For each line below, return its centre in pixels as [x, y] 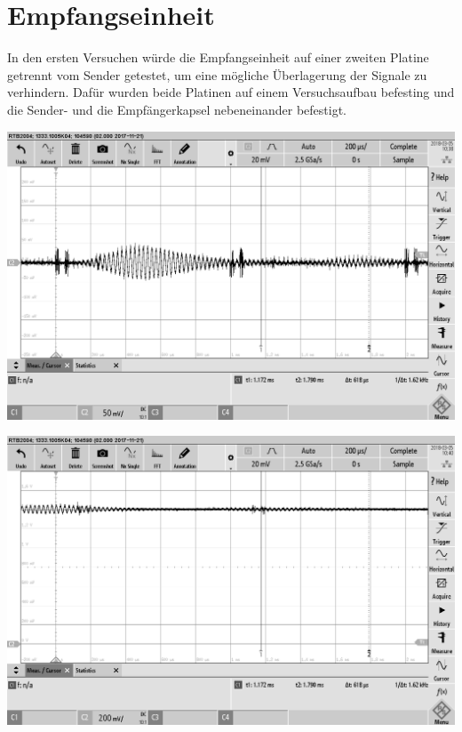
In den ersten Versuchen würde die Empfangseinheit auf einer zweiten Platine [218, 57]
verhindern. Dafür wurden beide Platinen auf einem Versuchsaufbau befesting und [231, 92]
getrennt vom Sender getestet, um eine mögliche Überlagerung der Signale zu [217, 74]
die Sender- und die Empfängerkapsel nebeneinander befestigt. [177, 109]
